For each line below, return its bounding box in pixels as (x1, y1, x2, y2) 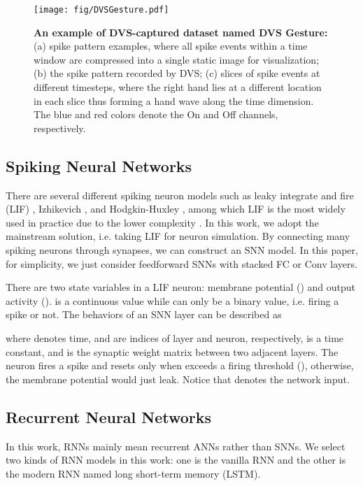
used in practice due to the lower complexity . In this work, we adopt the (6, 215, 319, 229)
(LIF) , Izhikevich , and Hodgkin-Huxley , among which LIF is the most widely (6, 201, 346, 216)
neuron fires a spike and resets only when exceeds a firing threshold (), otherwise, (6, 358, 354, 373)
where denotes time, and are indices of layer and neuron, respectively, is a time (6, 330, 344, 345)
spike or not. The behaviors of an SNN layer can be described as (6, 307, 282, 322)
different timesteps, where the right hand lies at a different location (34, 80, 322, 94)
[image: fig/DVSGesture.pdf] (34, 5, 169, 15)
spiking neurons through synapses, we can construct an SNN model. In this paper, (6, 242, 358, 257)
